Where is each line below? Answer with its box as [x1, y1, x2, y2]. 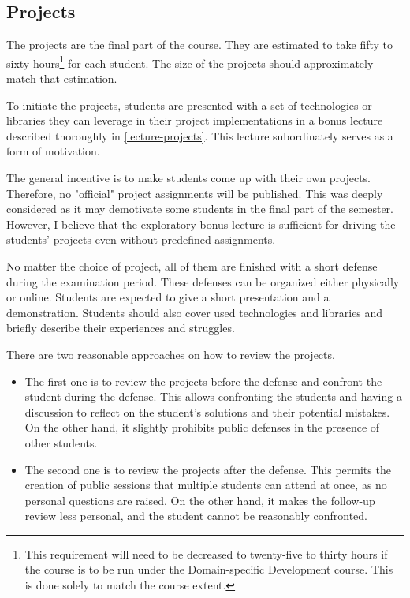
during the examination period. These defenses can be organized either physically [6, 273, 400, 290]
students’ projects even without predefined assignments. [6, 231, 276, 248]
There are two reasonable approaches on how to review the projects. [6, 346, 335, 362]
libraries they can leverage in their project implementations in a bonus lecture [6, 112, 383, 129]
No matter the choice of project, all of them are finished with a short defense [6, 257, 378, 274]
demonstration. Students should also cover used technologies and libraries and [6, 304, 383, 320]
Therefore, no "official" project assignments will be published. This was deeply [6, 185, 383, 201]
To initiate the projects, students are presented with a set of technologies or [6, 96, 372, 113]
